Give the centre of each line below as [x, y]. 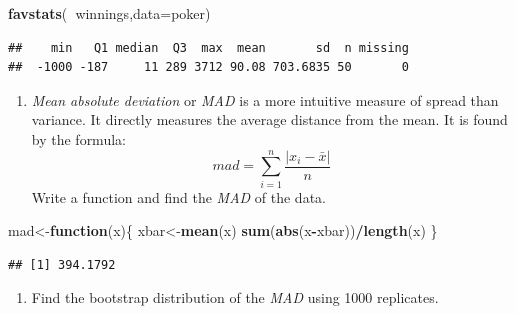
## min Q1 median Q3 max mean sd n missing [208, 47]
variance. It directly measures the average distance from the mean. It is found [269, 119]
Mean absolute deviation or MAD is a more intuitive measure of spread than [265, 99]
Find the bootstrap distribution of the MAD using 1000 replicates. [235, 297]
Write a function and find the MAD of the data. [178, 196]
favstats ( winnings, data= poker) [109, 13]
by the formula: [78, 138]
